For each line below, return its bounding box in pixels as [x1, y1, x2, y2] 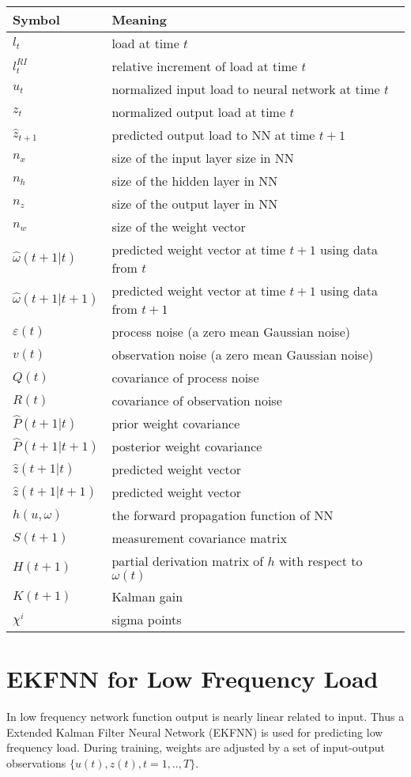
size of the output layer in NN [111, 194, 278, 213]
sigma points [111, 610, 182, 628]
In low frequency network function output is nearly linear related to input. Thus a [6, 708, 405, 725]
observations [6, 754, 66, 771]
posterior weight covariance [111, 437, 262, 455]
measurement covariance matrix [111, 529, 287, 547]
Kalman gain [111, 587, 183, 605]
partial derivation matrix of [111, 552, 264, 570]
